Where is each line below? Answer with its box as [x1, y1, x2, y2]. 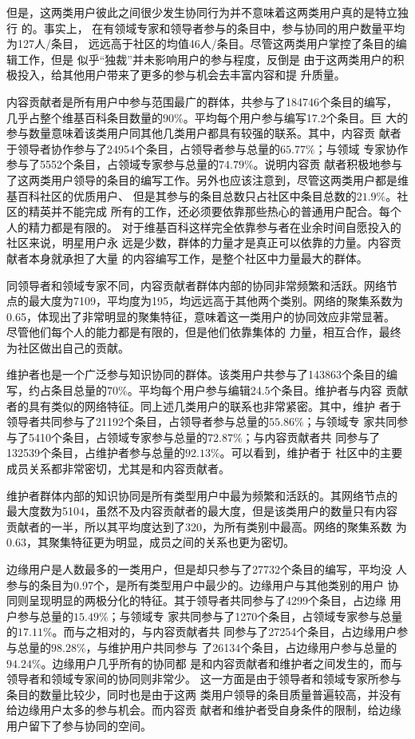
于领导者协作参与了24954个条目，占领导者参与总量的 [6, 140, 280, 157]
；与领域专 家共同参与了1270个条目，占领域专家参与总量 [108, 607, 403, 624]
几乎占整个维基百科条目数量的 [6, 109, 163, 125]
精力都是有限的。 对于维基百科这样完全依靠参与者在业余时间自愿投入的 [28, 218, 401, 235]
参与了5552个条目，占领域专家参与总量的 [6, 156, 219, 173]
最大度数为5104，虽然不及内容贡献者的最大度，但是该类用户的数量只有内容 [6, 503, 397, 519]
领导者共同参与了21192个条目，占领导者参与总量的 [6, 413, 269, 430]
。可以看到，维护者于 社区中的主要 [219, 444, 403, 461]
